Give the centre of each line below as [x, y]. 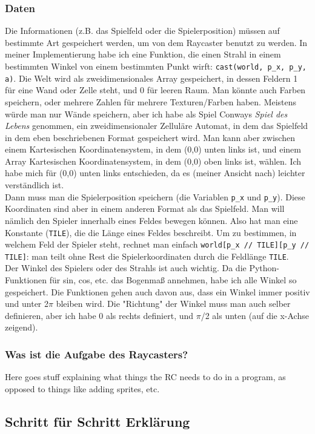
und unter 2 [27, 304]
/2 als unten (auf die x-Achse [255, 315]
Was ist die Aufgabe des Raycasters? [97, 354]
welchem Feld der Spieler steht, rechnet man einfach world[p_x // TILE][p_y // [157, 244]
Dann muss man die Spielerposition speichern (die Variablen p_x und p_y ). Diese [155, 196]
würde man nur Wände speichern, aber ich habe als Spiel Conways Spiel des [146, 113]
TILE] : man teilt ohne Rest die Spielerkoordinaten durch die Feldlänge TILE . [147, 256]
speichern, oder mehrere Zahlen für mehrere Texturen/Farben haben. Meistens [151, 101]
